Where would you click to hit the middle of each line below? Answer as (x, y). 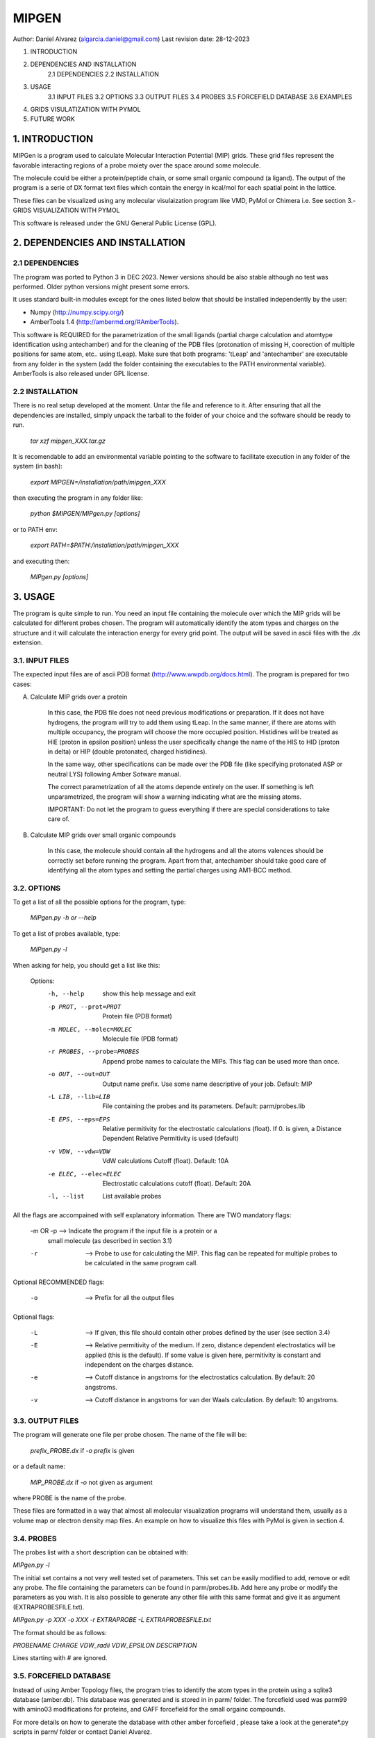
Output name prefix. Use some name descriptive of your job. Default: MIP (207, 1084)
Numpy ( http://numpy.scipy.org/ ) (77, 312)
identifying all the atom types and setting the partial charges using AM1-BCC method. (169, 870)
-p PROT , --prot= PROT (84, 1007)
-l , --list (66, 1196)
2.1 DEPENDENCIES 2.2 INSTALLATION (103, 74)
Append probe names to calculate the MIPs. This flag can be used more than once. (221, 1061)
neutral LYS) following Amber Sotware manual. (114, 774)
